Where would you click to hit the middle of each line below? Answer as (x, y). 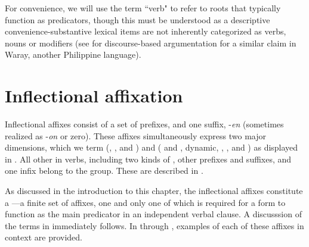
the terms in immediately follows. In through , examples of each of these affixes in (154, 225)
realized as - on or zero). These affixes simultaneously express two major (136, 135)
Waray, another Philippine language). (73, 54)
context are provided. (44, 237)
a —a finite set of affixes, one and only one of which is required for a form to (145, 202)
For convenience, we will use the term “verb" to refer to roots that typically (143, 8)
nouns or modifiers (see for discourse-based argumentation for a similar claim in (151, 43)
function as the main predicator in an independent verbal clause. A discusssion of (153, 214)
